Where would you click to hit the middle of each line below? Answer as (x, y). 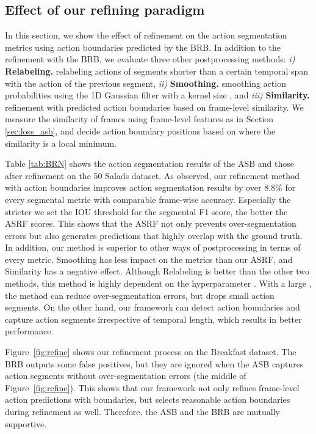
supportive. (26, 423)
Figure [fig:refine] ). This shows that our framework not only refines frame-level (152, 387)
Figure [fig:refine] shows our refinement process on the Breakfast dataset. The (151, 352)
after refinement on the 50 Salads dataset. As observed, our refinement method (153, 175)
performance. (29, 331)
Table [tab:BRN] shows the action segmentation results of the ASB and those (149, 164)
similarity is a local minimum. (61, 143)
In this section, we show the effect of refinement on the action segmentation (146, 35)
